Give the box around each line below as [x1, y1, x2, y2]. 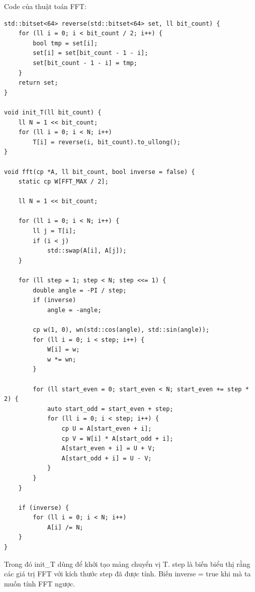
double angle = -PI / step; [33, 286, 127, 294]
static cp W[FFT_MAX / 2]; [18, 178, 109, 186]
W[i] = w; [47, 346, 80, 353]
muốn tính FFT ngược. [4, 578, 75, 588]
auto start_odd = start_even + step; [47, 405, 174, 412]
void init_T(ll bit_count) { [4, 108, 102, 116]
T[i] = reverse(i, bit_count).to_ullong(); [33, 138, 181, 146]
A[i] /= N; [47, 523, 83, 531]
